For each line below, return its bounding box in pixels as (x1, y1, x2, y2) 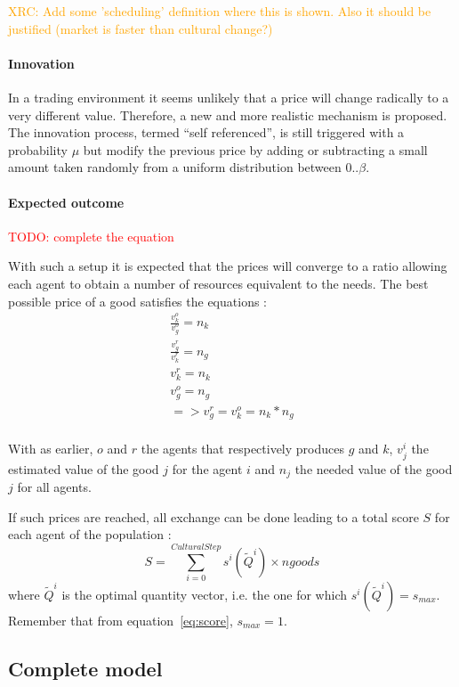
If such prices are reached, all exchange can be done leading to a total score (8, 507, 419, 526)
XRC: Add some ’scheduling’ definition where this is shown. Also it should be (8, 2, 431, 20)
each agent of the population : (8, 525, 172, 544)
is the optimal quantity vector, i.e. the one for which (61, 585, 347, 603)
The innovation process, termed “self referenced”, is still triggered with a (8, 123, 405, 142)
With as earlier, (8, 439, 93, 458)
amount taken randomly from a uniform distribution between (8, 158, 342, 176)
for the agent (172, 459, 243, 478)
